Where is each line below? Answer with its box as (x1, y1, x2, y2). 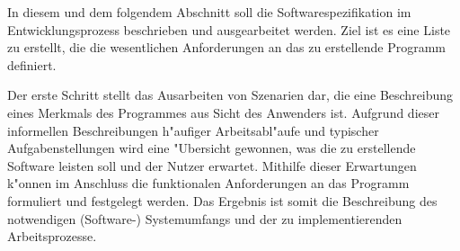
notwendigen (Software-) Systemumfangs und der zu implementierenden (7, 209, 402, 228)
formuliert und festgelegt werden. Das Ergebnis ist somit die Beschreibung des (7, 191, 438, 210)
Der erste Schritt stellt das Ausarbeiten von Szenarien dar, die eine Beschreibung (7, 85, 454, 104)
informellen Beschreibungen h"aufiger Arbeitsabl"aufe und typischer (7, 121, 379, 139)
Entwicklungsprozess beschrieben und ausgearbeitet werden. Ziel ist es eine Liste (7, 20, 451, 39)
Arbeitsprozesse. (7, 227, 97, 246)
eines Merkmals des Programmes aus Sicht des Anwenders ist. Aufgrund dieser (7, 103, 439, 121)
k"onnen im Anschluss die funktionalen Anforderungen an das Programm (7, 174, 410, 193)
